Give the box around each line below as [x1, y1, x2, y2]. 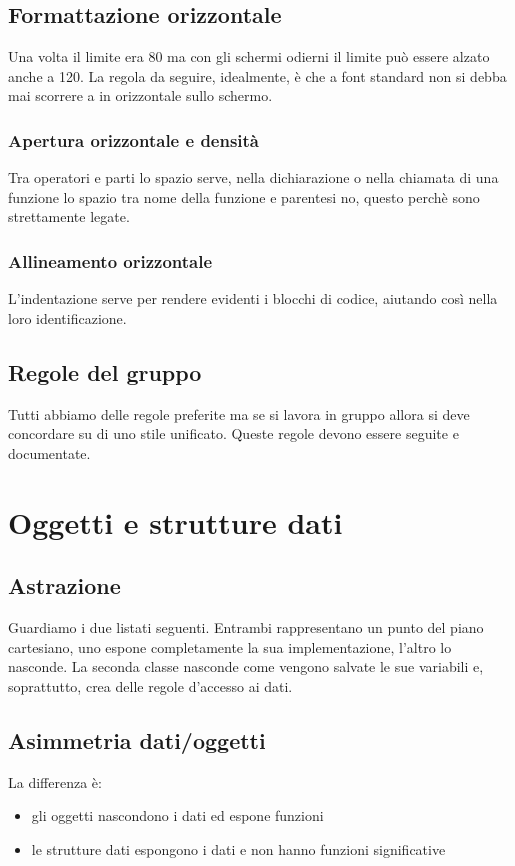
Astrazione [8, 570, 121, 601]
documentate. [8, 442, 91, 463]
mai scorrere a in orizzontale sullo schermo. [8, 85, 273, 106]
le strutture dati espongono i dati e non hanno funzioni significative [31, 838, 446, 859]
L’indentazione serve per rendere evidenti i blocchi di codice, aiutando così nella [8, 288, 498, 309]
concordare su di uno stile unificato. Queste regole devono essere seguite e [8, 423, 459, 444]
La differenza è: [8, 771, 102, 792]
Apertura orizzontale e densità [8, 127, 260, 152]
